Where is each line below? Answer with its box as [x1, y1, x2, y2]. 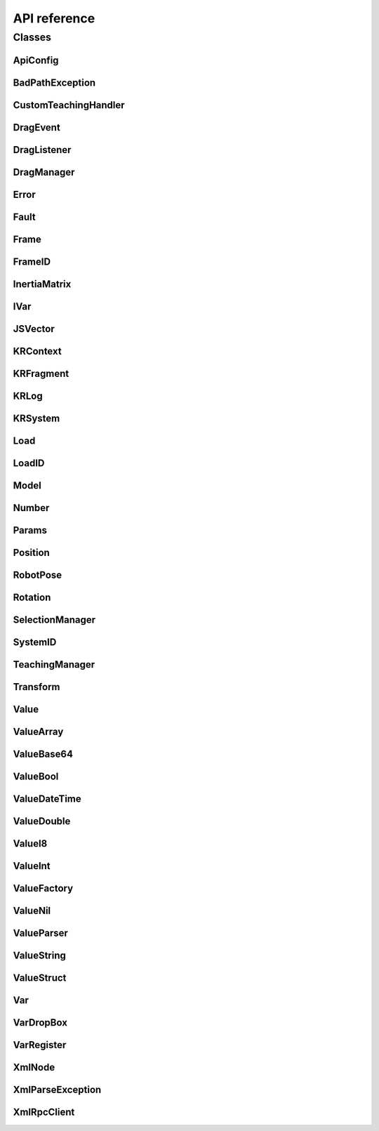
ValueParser [13, 927, 68, 939]
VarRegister [13, 1039, 67, 1051]
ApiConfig [13, 54, 59, 66]
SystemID [13, 636, 57, 649]
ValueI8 [13, 838, 48, 849]
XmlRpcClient [13, 1106, 75, 1118]
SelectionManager [13, 614, 96, 626]
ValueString [13, 950, 67, 962]
